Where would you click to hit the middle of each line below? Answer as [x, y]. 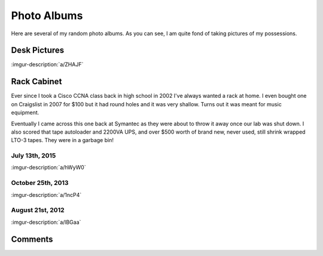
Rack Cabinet [36, 81]
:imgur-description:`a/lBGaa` [46, 222]
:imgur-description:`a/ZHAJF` [47, 64]
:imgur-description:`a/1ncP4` [46, 195]
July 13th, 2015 [33, 156]
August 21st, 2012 [38, 210]
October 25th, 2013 [40, 183]
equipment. [25, 113]
